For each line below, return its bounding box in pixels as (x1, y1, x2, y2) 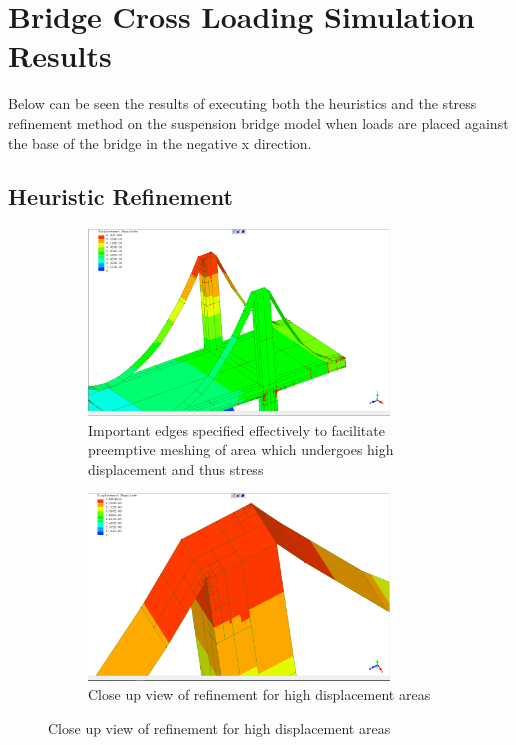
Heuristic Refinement (8, 181, 233, 212)
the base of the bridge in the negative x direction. (8, 132, 312, 153)
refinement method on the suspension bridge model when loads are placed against (8, 112, 509, 133)
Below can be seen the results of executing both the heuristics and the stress (8, 93, 477, 114)
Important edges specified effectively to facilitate (88, 419, 385, 440)
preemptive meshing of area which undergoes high (88, 439, 394, 460)
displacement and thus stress (88, 458, 264, 479)
